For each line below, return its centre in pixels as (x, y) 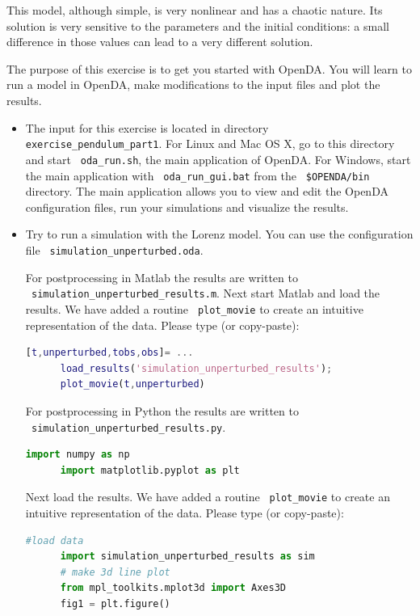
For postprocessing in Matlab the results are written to (162, 277)
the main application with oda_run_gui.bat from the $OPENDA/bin (197, 175)
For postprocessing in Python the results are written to (162, 410)
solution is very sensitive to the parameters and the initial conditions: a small (198, 25)
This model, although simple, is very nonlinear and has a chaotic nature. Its (195, 10)
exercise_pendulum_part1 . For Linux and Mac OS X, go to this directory (210, 143)
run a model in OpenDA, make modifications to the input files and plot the (193, 84)
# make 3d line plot (115, 572)
